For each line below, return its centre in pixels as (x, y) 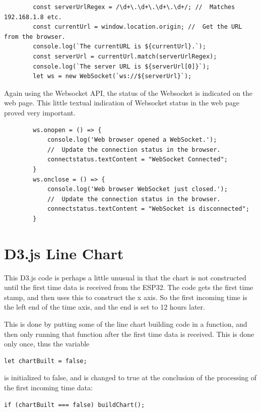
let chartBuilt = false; (46, 361)
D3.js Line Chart (64, 253)
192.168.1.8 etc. (33, 17)
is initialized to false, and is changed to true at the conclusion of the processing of (130, 377)
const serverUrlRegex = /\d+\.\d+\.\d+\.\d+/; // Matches (134, 7)
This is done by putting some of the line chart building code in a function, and (126, 323)
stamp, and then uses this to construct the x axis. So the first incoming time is (126, 297)
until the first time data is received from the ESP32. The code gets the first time (129, 287)
